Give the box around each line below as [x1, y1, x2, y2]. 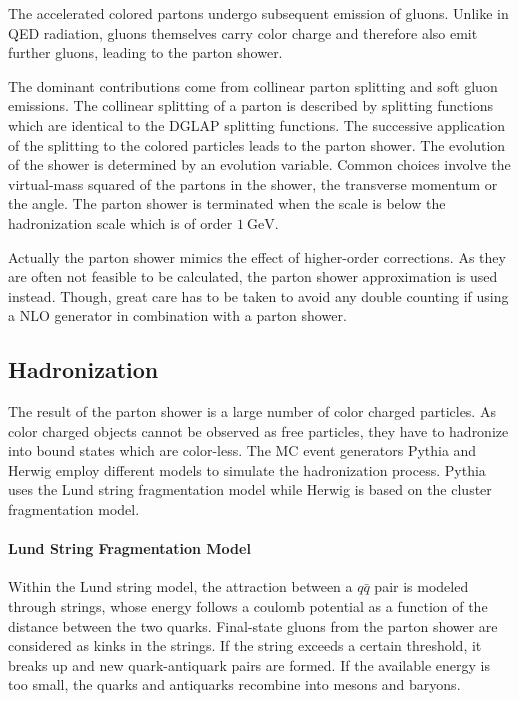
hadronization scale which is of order [8, 212, 233, 233]
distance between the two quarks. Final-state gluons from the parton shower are [8, 615, 498, 636]
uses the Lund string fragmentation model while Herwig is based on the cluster [8, 479, 492, 500]
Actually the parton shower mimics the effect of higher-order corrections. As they [8, 246, 506, 267]
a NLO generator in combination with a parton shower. [8, 305, 347, 326]
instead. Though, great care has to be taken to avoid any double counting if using [8, 285, 509, 306]
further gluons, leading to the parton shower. [8, 42, 283, 63]
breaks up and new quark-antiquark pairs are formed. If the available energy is [8, 654, 490, 675]
